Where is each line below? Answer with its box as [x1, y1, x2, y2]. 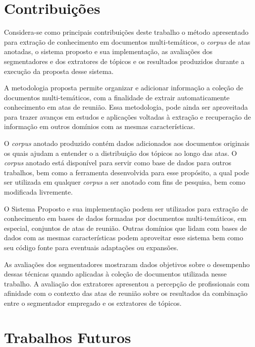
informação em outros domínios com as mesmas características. [4, 121, 196, 132]
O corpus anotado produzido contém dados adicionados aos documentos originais [4, 138, 250, 148]
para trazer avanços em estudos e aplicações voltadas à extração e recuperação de [4, 111, 251, 122]
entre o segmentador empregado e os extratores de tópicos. [4, 297, 182, 308]
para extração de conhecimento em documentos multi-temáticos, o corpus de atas [4, 36, 251, 47]
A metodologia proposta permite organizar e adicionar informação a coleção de [4, 82, 243, 93]
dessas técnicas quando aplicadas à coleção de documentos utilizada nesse [4, 269, 227, 279]
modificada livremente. [4, 187, 73, 197]
